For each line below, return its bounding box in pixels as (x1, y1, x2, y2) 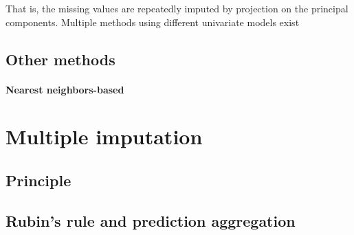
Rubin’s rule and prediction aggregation (5, 210, 296, 231)
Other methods (5, 48, 115, 69)
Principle (5, 169, 71, 190)
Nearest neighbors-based (5, 82, 124, 96)
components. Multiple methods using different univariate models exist (5, 14, 300, 29)
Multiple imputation (5, 122, 203, 150)
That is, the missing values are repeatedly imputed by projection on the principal (5, 1, 349, 15)
